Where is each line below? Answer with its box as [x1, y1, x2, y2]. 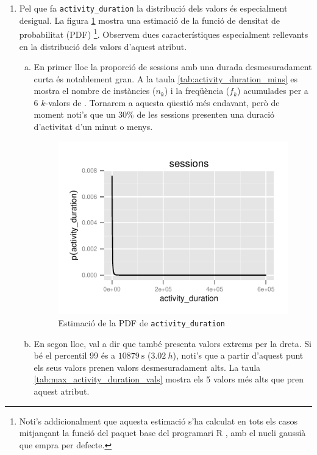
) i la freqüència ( [164, 84, 230, 97]
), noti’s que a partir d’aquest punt [173, 349, 304, 362]
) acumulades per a [237, 84, 308, 97]
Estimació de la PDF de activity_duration [58, 316, 226, 329]
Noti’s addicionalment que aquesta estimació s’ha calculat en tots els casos [19, 414, 298, 427]
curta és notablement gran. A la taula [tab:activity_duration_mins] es [34, 72, 298, 85]
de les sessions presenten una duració [137, 108, 275, 121]
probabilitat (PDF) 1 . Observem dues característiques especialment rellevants [19, 26, 308, 40]
